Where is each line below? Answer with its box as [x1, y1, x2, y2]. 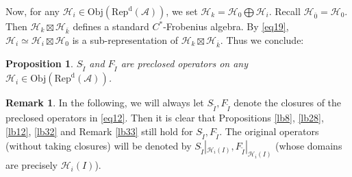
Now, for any [5, 4, 60, 18]
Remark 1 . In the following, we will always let [5, 95, 204, 110]
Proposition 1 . [5, 56, 73, 70]
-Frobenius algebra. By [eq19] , [163, 19, 289, 33]
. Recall [268, 4, 301, 18]
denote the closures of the [234, 95, 342, 110]
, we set [166, 4, 198, 18]
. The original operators [219, 123, 319, 138]
